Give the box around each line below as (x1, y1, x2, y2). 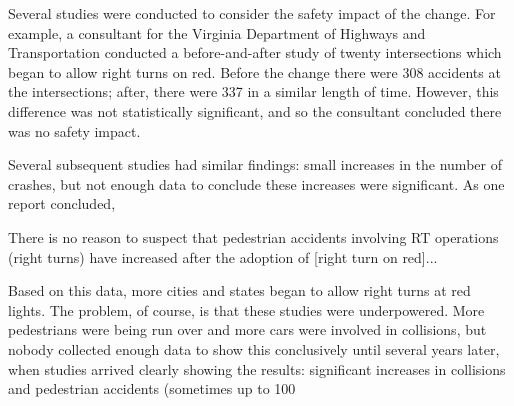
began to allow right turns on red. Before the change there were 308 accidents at (8, 61, 501, 82)
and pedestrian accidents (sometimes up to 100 (8, 378, 296, 399)
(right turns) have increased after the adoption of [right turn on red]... (8, 246, 438, 267)
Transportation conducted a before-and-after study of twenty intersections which (8, 42, 502, 63)
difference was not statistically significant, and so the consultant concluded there (8, 100, 502, 121)
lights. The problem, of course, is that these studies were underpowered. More (8, 299, 485, 320)
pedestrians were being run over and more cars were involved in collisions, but (8, 319, 487, 340)
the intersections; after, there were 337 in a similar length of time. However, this (8, 81, 499, 102)
